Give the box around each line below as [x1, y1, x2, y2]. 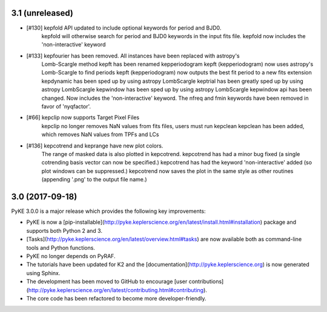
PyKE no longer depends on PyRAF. [26, 253, 116, 260]
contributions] [188, 278, 224, 285]
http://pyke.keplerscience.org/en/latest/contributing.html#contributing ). [28, 286, 207, 293]
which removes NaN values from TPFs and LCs [41, 131, 159, 138]
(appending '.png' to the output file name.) [41, 176, 148, 183]
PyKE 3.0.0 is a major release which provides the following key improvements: [11, 207, 206, 215]
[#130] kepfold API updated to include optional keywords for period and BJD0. [26, 24, 222, 31]
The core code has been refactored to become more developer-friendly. [26, 294, 206, 302]
